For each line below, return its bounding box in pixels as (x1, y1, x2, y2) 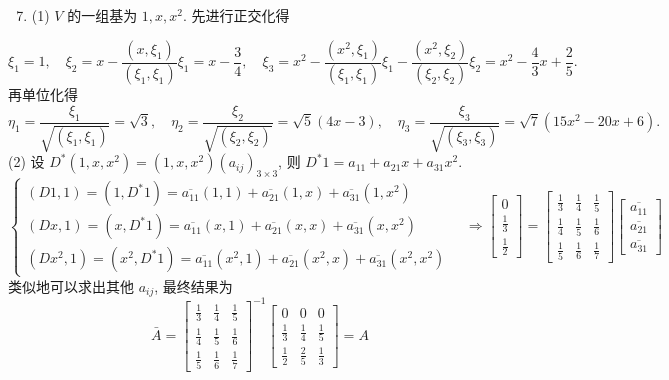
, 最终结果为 (154, 275, 233, 296)
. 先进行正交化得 (183, 5, 290, 25)
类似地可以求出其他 (8, 275, 134, 296)
